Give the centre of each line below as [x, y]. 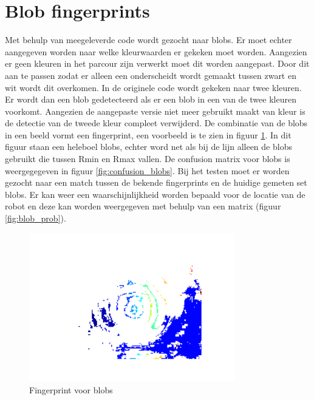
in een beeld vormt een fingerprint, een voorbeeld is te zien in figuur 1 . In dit [148, 134]
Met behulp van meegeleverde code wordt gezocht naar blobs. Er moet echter [148, 40]
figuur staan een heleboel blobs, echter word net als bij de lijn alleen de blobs [148, 147]
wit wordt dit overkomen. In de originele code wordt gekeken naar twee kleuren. [153, 87]
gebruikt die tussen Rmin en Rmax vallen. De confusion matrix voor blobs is [148, 159]
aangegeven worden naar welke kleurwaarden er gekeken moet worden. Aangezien [156, 51]
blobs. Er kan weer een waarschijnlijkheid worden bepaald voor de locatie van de [155, 194]
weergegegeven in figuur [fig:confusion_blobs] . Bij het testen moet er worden [147, 170]
